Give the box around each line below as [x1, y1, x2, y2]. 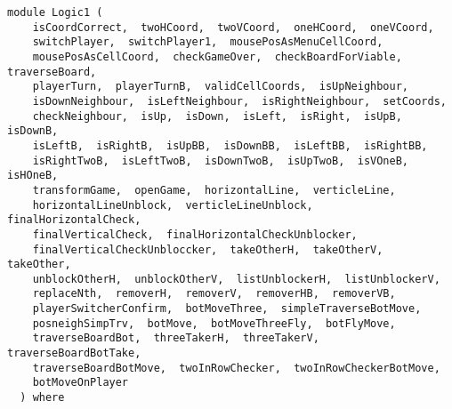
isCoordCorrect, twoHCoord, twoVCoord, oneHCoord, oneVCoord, [32, 20, 434, 34]
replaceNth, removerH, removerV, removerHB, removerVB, [32, 287, 396, 301]
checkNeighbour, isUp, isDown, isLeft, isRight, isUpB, [32, 109, 402, 123]
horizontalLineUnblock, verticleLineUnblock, [32, 198, 313, 212]
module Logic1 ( [7, 6, 103, 19]
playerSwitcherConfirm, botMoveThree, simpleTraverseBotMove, [32, 302, 422, 316]
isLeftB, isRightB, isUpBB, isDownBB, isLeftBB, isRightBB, [32, 139, 428, 152]
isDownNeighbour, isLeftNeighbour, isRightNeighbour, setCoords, [32, 94, 447, 108]
